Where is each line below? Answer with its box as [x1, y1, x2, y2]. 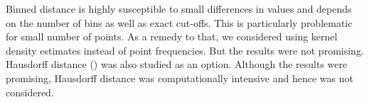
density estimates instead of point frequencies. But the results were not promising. [6, 42, 364, 57]
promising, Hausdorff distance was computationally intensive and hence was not [6, 70, 353, 85]
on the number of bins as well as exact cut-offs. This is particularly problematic [6, 15, 353, 30]
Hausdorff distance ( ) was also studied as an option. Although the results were [6, 57, 348, 72]
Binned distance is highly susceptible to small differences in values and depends [6, 1, 352, 16]
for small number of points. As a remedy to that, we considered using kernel [6, 29, 338, 44]
